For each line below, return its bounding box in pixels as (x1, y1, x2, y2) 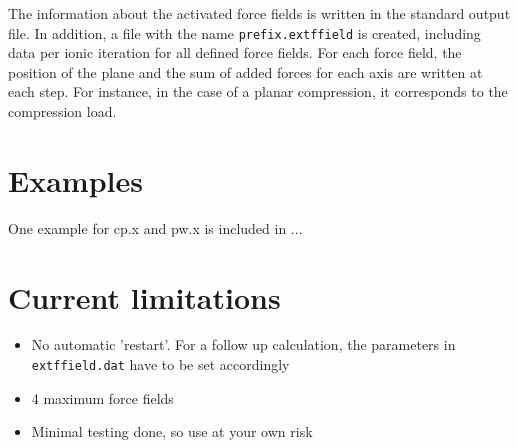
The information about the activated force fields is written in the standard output (8, 3, 511, 23)
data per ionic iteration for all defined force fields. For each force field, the (8, 42, 462, 63)
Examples (8, 159, 143, 200)
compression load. (8, 101, 117, 122)
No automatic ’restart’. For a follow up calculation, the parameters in (31, 334, 456, 355)
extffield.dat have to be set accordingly (31, 354, 290, 375)
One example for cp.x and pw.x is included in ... (8, 217, 303, 238)
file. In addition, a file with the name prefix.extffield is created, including (8, 22, 481, 43)
